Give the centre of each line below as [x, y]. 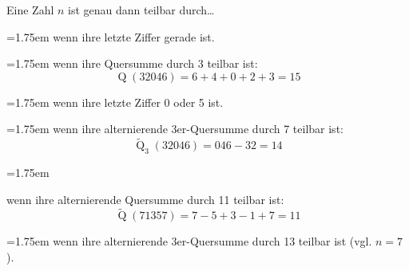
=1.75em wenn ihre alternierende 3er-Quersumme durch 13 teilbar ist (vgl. [189, 241]
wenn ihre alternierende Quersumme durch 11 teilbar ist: [145, 199]
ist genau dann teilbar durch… [141, 10]
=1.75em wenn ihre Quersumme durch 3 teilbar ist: [132, 63]
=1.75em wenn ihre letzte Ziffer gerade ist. [111, 36]
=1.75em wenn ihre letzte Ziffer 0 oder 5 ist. [115, 102]
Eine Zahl [30, 10]
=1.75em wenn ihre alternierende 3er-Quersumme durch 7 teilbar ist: [175, 129]
